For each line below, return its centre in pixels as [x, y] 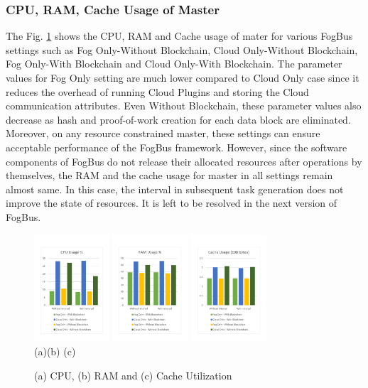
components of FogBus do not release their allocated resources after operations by [184, 161]
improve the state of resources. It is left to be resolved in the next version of [172, 203]
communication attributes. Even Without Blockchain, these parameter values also [184, 106]
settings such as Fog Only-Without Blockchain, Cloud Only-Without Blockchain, [182, 49]
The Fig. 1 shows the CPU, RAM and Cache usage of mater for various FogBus [179, 36]
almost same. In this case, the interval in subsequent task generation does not [175, 189]
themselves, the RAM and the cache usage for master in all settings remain [169, 175]
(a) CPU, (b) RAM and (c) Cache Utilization [133, 375]
